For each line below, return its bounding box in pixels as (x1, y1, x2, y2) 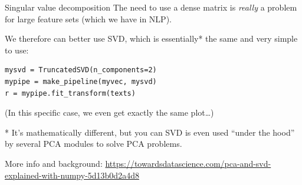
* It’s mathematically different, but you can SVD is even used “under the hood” (5, 126, 295, 138)
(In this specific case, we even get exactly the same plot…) (5, 106, 214, 119)
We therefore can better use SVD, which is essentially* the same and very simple (5, 32, 298, 45)
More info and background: (5, 157, 103, 169)
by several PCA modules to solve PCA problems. (5, 137, 182, 150)
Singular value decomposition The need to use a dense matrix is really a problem (5, 1, 297, 13)
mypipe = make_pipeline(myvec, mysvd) (5, 77, 157, 86)
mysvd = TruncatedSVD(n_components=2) (5, 66, 157, 75)
